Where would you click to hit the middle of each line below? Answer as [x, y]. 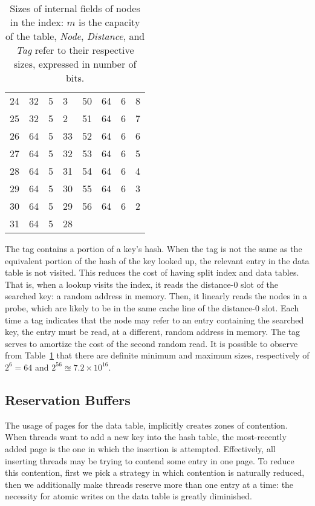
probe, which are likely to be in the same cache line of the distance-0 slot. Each [152, 307]
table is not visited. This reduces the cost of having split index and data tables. [152, 272]
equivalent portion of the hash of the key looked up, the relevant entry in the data [157, 260]
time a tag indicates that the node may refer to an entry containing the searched [154, 319]
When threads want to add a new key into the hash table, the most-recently [146, 437]
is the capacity [109, 22]
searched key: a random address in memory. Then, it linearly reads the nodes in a [156, 296]
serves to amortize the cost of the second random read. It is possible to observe [151, 343]
